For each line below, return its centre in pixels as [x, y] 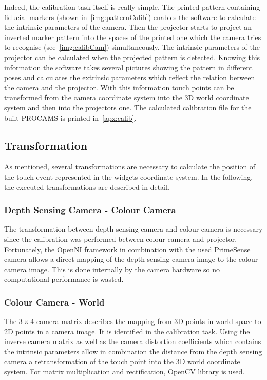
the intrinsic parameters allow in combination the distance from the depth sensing [133, 351]
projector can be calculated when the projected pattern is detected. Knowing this [132, 57]
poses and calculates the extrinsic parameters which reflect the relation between [130, 77]
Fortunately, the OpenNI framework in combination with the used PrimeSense [127, 249]
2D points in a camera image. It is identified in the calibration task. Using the [127, 331]
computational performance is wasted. [64, 279]
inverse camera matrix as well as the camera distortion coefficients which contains [133, 341]
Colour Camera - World [54, 302]
